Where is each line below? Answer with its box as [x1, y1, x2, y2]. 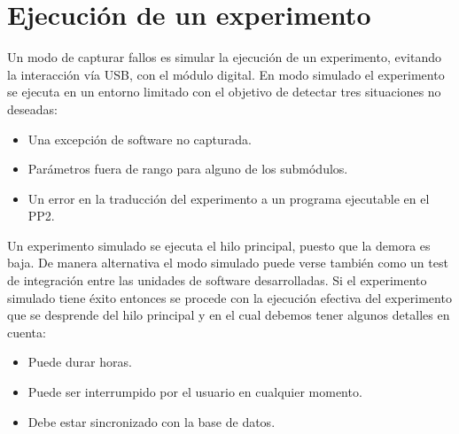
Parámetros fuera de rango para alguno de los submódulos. [27, 159, 348, 178]
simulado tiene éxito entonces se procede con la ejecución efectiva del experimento [7, 288, 452, 306]
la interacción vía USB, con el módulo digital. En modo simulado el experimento [7, 65, 445, 83]
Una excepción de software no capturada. [27, 129, 252, 148]
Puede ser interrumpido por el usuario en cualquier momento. [27, 383, 362, 401]
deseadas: [7, 99, 58, 118]
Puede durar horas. [27, 353, 132, 371]
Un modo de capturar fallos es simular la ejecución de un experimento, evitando [7, 48, 441, 66]
